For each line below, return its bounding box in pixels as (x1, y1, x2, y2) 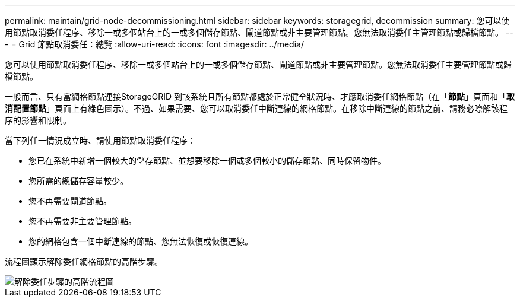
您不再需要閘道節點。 (28, 196, 112, 206)
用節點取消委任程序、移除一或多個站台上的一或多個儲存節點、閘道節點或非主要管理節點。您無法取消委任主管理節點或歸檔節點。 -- (5, 27, 513, 37)
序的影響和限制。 (5, 115, 71, 125)
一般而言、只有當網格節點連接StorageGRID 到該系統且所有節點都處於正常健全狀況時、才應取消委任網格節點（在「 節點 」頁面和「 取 (5, 91, 515, 101)
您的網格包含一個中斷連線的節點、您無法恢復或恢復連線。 (28, 236, 253, 246)
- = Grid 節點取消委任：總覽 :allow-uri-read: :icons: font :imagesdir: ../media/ (5, 39, 304, 49)
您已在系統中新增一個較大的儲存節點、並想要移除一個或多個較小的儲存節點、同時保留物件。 (28, 155, 386, 166)
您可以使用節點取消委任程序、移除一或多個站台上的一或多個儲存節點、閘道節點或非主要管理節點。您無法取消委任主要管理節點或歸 (5, 59, 512, 69)
